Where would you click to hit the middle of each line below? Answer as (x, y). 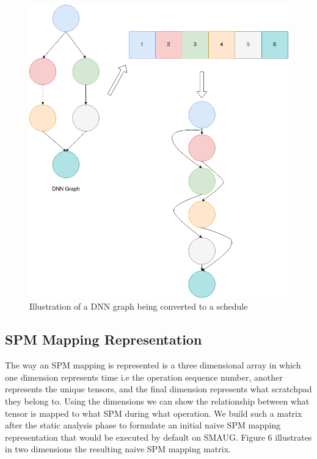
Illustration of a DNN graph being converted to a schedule (139, 306)
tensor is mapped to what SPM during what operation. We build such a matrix (154, 413)
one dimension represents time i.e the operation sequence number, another (144, 377)
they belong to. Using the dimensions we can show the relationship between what (157, 401)
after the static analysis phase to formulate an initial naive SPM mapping (143, 425)
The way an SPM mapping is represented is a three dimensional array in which (153, 365)
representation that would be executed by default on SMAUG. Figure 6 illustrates (158, 437)
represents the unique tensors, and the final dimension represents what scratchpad (158, 389)
